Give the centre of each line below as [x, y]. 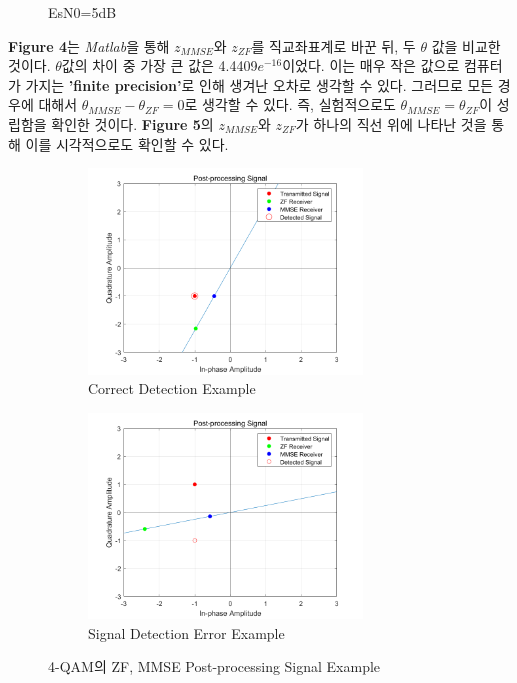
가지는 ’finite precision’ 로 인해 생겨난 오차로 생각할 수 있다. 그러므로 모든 [259, 84]
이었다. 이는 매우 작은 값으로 [371, 65]
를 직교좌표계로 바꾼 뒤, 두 [333, 45]
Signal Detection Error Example [186, 632]
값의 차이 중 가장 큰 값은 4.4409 [159, 65]
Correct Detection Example [172, 388]
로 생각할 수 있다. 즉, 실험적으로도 [290, 104]
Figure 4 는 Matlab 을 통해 [89, 45]
